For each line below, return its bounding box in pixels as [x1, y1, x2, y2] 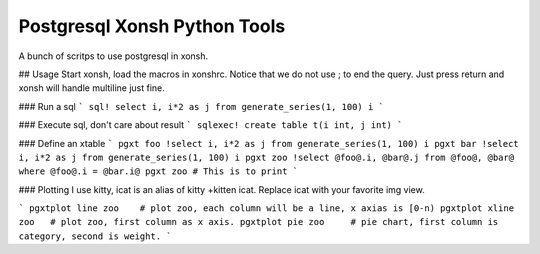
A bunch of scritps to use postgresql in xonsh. [18, 50, 209, 62]
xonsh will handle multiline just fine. [18, 82, 165, 94]
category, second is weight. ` [18, 230, 172, 242]
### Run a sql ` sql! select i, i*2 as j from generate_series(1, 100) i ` [18, 100, 384, 112]
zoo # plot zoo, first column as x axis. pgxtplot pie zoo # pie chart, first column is [18, 216, 499, 228]
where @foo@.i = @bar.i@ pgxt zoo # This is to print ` [18, 166, 299, 177]
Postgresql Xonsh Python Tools [18, 15, 286, 37]
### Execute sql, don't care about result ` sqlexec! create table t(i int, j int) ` [18, 119, 403, 131]
